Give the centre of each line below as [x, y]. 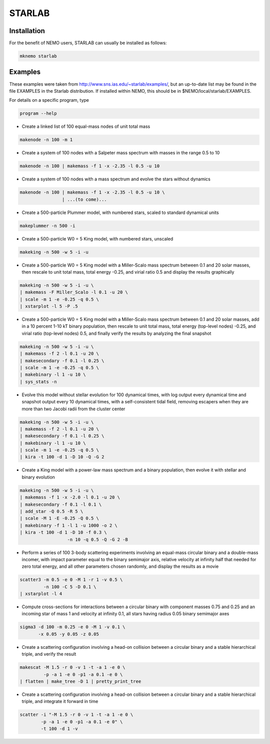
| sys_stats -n [38, 382]
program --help [38, 113]
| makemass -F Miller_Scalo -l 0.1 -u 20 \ [74, 292]
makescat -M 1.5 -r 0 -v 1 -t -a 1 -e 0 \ [72, 667]
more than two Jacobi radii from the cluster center [73, 409]
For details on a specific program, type [49, 100]
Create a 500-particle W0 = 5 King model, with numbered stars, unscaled [97, 238]
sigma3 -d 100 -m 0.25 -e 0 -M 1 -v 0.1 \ [72, 627]
